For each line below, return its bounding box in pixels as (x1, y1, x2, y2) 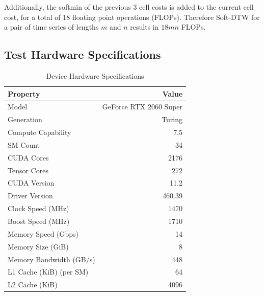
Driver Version (8, 190, 53, 201)
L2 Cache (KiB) (8, 279, 58, 290)
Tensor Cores (8, 165, 48, 175)
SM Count (8, 139, 40, 150)
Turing (162, 114, 183, 125)
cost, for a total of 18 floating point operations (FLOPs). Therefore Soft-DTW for (4, 11, 260, 22)
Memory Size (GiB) (8, 241, 69, 252)
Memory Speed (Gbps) (8, 228, 79, 239)
